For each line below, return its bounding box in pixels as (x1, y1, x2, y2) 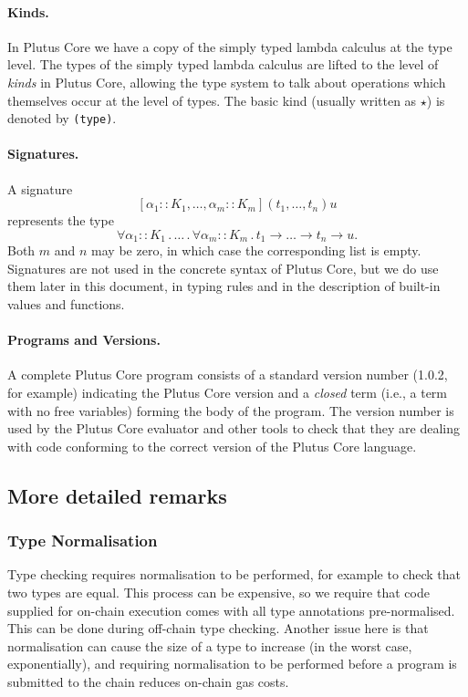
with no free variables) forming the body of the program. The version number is (7, 401, 454, 420)
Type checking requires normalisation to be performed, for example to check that (7, 565, 461, 584)
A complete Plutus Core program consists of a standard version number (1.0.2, (7, 365, 448, 384)
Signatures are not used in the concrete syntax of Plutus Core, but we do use (7, 258, 439, 277)
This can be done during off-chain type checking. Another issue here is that (7, 619, 429, 638)
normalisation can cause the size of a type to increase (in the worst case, (7, 636, 412, 655)
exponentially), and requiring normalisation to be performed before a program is (7, 654, 457, 673)
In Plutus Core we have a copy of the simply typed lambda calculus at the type (7, 36, 452, 56)
